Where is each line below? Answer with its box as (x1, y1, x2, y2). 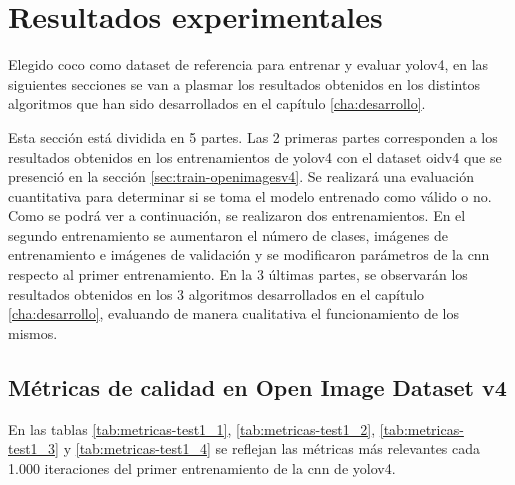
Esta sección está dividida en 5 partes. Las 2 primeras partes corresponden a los (8, 126, 498, 147)
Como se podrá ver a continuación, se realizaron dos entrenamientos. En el (8, 205, 466, 226)
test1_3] (8, 438, 60, 459)
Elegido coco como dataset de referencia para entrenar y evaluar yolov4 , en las (8, 54, 489, 75)
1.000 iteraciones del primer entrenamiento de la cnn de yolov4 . (8, 457, 396, 478)
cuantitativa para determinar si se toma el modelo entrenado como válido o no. (8, 185, 492, 206)
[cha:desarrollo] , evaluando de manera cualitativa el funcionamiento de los (8, 303, 460, 324)
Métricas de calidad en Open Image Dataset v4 (8, 371, 507, 402)
